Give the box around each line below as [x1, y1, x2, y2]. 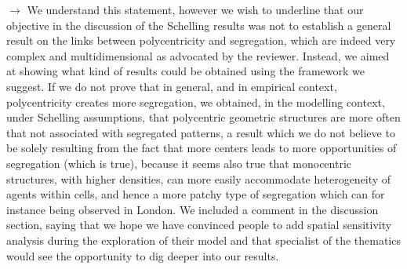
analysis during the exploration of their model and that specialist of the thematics [6, 231, 401, 248]
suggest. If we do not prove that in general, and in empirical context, [6, 78, 337, 94]
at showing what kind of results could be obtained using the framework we [6, 63, 365, 79]
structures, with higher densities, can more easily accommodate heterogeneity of [6, 170, 391, 187]
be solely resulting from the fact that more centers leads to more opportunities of [6, 140, 397, 156]
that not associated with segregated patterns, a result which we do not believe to [6, 124, 395, 140]
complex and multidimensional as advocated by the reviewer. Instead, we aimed [6, 47, 390, 64]
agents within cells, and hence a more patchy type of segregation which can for [6, 186, 385, 202]
